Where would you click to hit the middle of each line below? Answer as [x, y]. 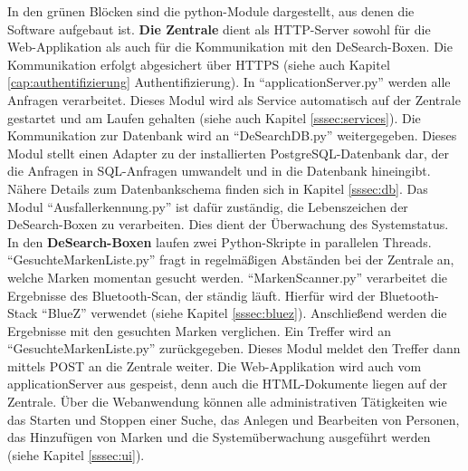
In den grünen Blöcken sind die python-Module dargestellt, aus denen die [211, 11]
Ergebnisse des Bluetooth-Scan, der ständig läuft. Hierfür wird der [191, 295]
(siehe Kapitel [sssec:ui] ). [76, 454]
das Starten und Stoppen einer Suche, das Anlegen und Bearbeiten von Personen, [234, 419]
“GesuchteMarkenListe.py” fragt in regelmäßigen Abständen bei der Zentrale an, [231, 260]
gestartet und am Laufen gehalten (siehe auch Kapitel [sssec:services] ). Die [214, 117]
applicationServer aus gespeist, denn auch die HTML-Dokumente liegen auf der [228, 384]
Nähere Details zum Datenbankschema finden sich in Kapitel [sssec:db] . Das [218, 188]
